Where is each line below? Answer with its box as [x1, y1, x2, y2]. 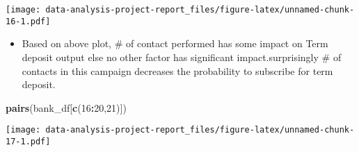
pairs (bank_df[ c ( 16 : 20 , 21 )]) [6, 100, 127, 115]
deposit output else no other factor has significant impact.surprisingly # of [22, 49, 342, 64]
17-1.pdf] [6, 136, 51, 146]
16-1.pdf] [6, 16, 51, 26]
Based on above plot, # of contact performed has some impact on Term [22, 36, 328, 51]
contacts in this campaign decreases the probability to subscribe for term [22, 63, 333, 78]
